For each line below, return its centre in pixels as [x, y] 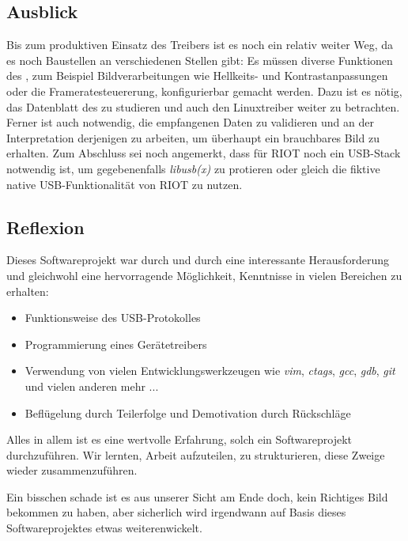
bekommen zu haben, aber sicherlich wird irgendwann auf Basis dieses [176, 512]
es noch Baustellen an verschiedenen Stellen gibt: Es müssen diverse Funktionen [200, 60]
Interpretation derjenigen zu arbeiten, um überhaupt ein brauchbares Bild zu [193, 137]
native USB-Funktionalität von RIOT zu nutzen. [125, 184]
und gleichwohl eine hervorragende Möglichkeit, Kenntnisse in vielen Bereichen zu [204, 275]
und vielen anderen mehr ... [92, 386]
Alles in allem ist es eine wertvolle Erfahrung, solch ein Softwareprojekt [179, 439]
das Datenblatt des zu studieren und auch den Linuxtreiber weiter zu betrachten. [203, 106]
